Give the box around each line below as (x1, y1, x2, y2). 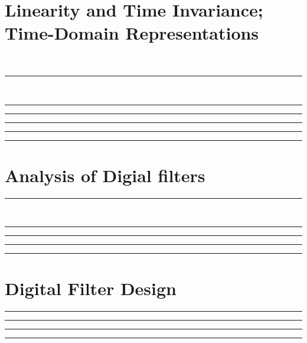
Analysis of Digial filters (5, 163, 205, 187)
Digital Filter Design (5, 276, 177, 300)
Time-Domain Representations (5, 21, 259, 45)
